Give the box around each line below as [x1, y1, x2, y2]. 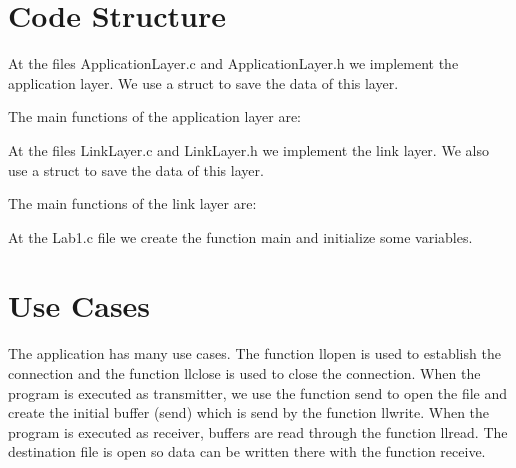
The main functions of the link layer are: [8, 193, 257, 214]
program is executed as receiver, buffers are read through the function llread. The [8, 421, 508, 442]
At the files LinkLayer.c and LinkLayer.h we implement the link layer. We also [8, 139, 489, 160]
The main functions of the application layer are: [8, 106, 302, 127]
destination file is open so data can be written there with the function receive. [8, 441, 486, 462]
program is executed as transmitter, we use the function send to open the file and [8, 382, 508, 403]
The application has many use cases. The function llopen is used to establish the [8, 343, 501, 364]
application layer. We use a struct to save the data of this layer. [8, 72, 399, 93]
